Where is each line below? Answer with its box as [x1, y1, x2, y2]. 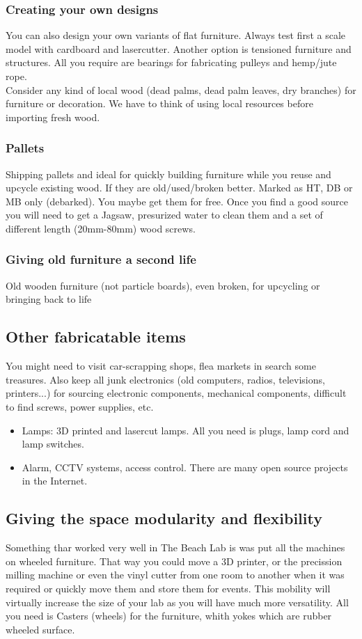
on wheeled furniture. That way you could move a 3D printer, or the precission [6, 553, 343, 568]
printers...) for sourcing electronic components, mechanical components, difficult [6, 386, 347, 400]
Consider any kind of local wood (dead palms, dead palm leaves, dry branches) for [6, 82, 356, 97]
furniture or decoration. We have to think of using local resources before [6, 96, 313, 111]
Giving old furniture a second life [6, 251, 196, 268]
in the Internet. [22, 473, 88, 488]
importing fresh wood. [6, 109, 100, 124]
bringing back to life [6, 292, 92, 306]
